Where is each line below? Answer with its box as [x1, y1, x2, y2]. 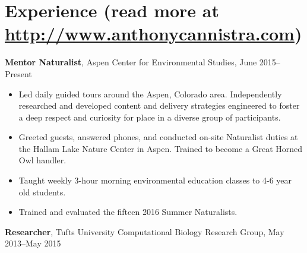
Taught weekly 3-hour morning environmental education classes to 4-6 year [18, 174, 292, 186]
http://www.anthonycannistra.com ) [5, 21, 302, 46]
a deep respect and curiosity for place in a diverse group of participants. [18, 110, 281, 123]
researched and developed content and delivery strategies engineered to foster [18, 99, 300, 112]
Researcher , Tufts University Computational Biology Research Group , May [5, 225, 284, 238]
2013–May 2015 [5, 237, 61, 249]
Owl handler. [18, 154, 67, 166]
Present [5, 67, 32, 80]
